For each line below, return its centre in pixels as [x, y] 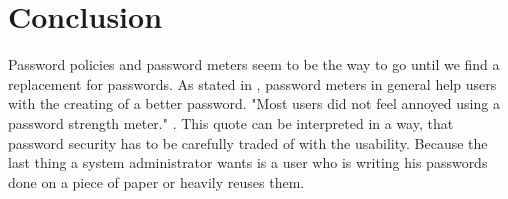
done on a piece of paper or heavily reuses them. [156, 181]
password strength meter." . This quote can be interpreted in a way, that [231, 122]
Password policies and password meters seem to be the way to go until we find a [254, 64]
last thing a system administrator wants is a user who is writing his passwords [248, 162]
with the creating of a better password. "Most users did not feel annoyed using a [254, 103]
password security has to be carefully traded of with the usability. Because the [248, 142]
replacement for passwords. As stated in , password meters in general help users [252, 83]
